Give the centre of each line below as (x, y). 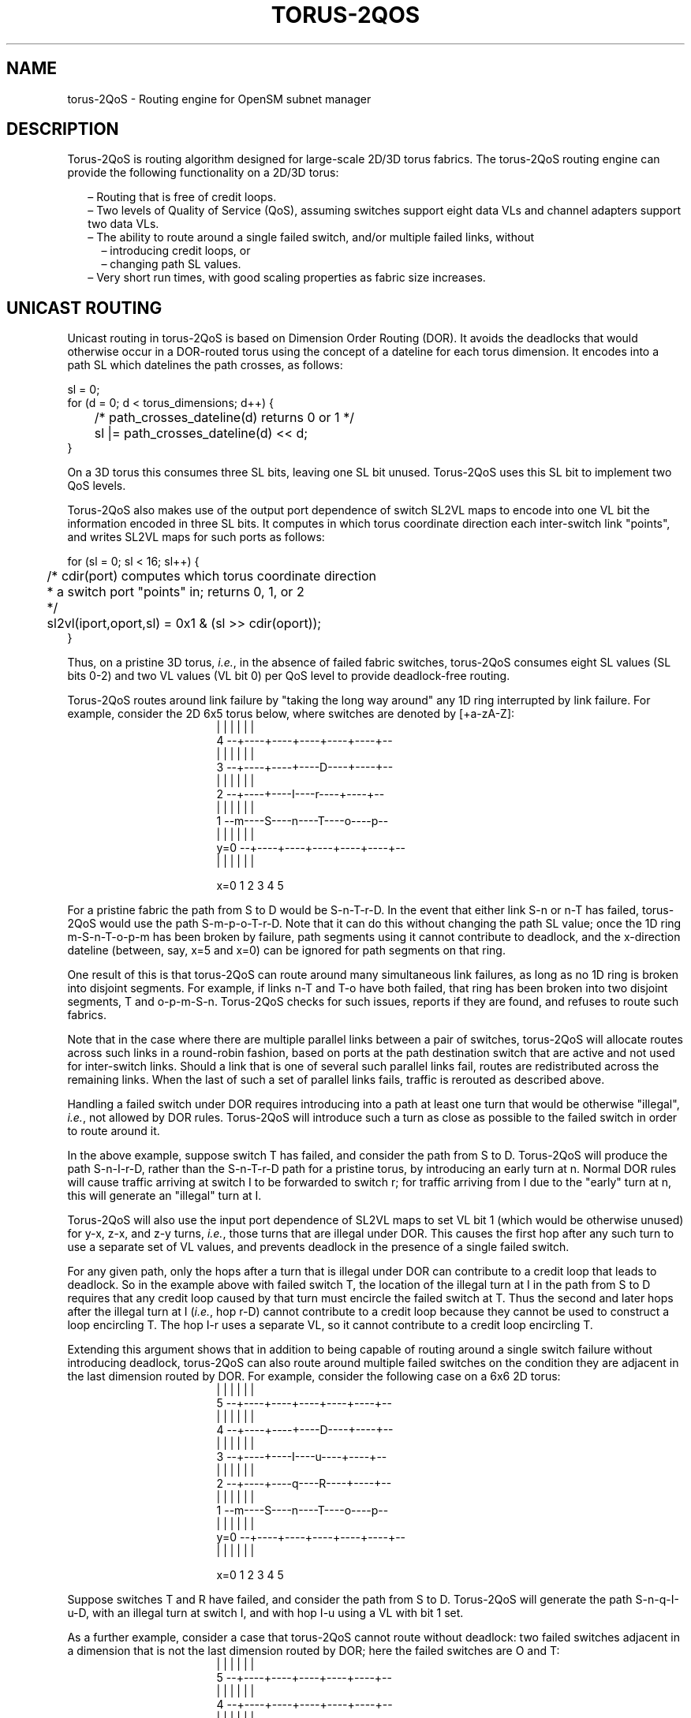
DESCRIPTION (63, 129)
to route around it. (114, 1131)
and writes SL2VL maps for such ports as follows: (196, 537)
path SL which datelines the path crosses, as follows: (205, 365)
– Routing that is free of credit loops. (182, 197)
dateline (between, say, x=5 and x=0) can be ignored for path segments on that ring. (286, 951)
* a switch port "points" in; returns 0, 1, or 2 (176, 592)
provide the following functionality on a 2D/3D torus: (203, 173)
